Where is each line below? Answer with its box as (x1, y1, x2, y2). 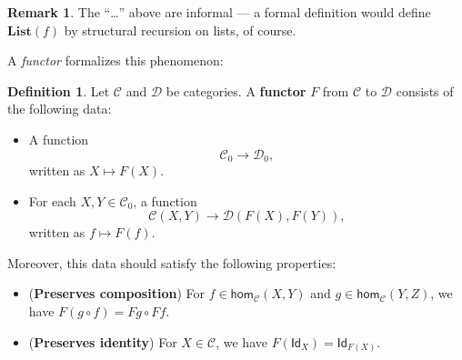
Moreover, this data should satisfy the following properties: (7, 253, 336, 272)
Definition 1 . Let (7, 81, 110, 100)
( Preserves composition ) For (28, 284, 205, 303)
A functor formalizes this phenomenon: (7, 51, 224, 70)
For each (28, 191, 76, 210)
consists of (396, 81, 454, 100)
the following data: (7, 99, 112, 118)
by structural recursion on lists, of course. (64, 20, 296, 39)
